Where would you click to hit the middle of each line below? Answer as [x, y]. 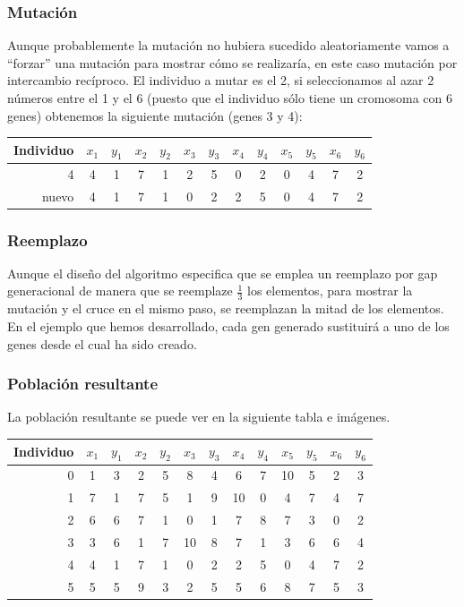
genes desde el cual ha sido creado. [102, 343]
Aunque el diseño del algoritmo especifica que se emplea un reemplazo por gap [223, 273]
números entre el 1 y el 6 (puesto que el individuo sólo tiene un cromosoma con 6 [230, 98]
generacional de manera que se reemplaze [120, 291]
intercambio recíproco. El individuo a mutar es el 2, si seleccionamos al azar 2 [221, 80]
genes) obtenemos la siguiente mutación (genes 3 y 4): [155, 115]
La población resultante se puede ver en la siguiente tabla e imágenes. [199, 417]
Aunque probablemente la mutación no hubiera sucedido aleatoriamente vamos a [228, 45]
